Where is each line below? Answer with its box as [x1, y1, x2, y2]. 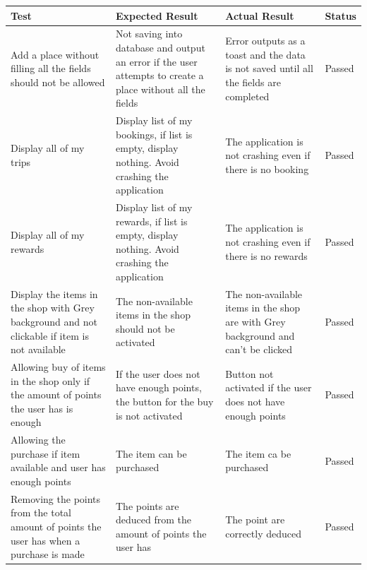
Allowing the [11, 432, 66, 447]
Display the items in [11, 286, 98, 301]
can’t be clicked [225, 342, 293, 357]
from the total [11, 505, 71, 520]
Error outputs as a [225, 33, 306, 48]
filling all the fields [11, 61, 91, 76]
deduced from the [116, 512, 191, 527]
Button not [225, 366, 274, 381]
